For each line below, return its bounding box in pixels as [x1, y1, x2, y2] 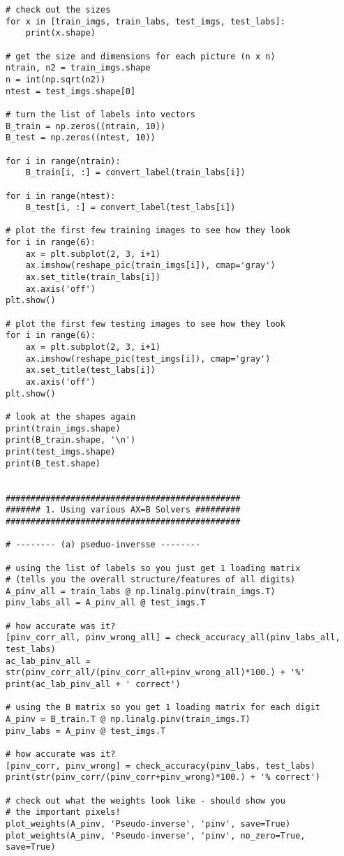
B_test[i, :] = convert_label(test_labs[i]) [25, 202, 236, 213]
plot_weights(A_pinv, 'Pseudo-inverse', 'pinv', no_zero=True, [6, 830, 306, 841]
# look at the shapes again [6, 411, 136, 422]
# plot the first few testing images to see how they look [6, 318, 285, 329]
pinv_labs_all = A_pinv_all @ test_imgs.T [6, 598, 206, 608]
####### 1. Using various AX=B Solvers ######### [6, 505, 241, 515]
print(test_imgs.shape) [6, 446, 116, 457]
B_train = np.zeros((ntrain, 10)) [6, 121, 166, 131]
